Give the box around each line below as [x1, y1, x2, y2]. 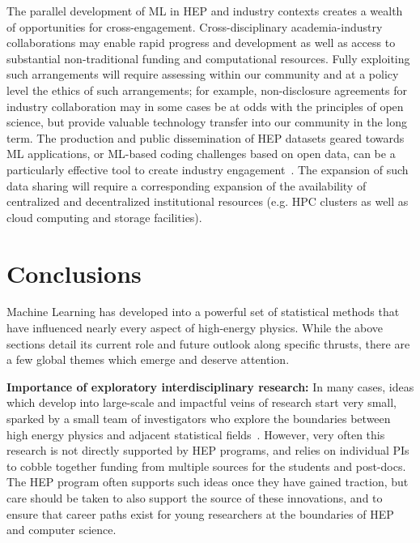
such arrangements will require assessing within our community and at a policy [6, 66, 399, 83]
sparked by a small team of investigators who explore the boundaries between [6, 410, 391, 426]
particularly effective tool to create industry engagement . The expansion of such [6, 160, 409, 177]
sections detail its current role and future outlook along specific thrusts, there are [6, 335, 410, 352]
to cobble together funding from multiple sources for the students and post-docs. [6, 457, 406, 474]
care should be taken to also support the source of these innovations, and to [6, 489, 383, 506]
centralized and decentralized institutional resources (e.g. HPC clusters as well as [6, 193, 409, 210]
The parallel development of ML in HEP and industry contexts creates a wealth [6, 2, 403, 19]
